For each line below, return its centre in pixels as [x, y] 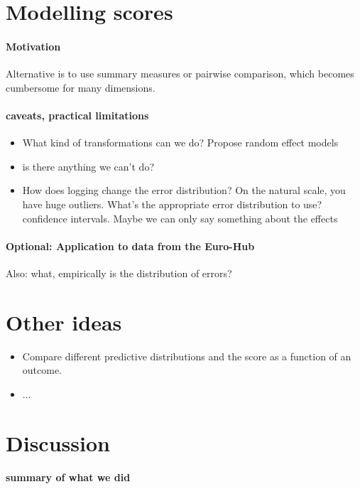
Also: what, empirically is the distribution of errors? [119, 273]
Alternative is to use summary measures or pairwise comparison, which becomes [180, 74]
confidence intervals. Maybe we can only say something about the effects [180, 218]
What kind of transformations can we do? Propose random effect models [180, 143]
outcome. [42, 370]
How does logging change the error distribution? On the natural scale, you [184, 190]
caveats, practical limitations [77, 115]
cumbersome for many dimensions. [81, 87]
